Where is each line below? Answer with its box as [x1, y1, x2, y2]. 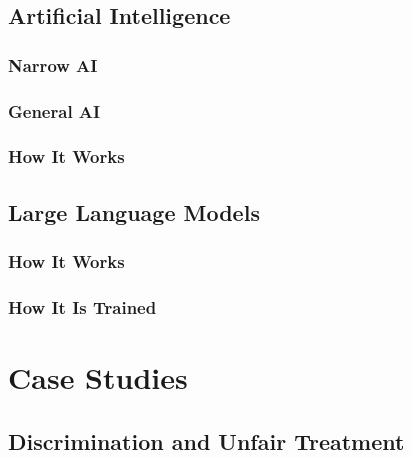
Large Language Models [8, 196, 260, 227]
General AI [8, 98, 101, 123]
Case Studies [8, 356, 188, 397]
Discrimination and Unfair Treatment [8, 425, 405, 456]
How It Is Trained [8, 294, 157, 319]
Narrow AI [8, 52, 98, 77]
